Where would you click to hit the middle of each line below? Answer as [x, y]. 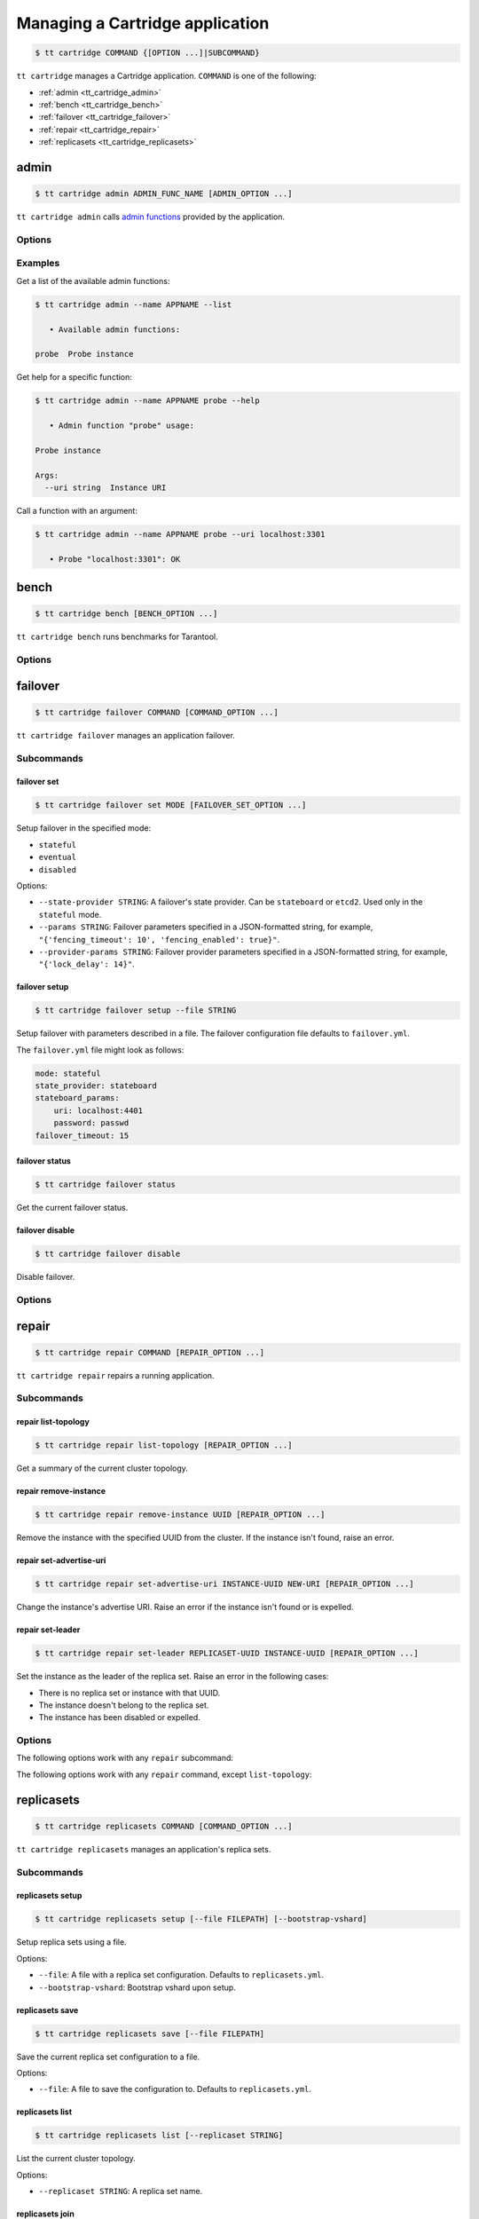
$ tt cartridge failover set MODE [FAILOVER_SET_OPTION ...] [171, 805]
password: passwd [91, 1123]
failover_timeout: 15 [82, 1135]
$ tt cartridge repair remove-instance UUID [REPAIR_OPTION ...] [180, 1515]
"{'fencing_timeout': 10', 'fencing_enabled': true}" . [159, 939]
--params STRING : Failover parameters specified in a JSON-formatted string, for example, [206, 927]
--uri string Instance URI [106, 488]
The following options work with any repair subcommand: [125, 1758]
